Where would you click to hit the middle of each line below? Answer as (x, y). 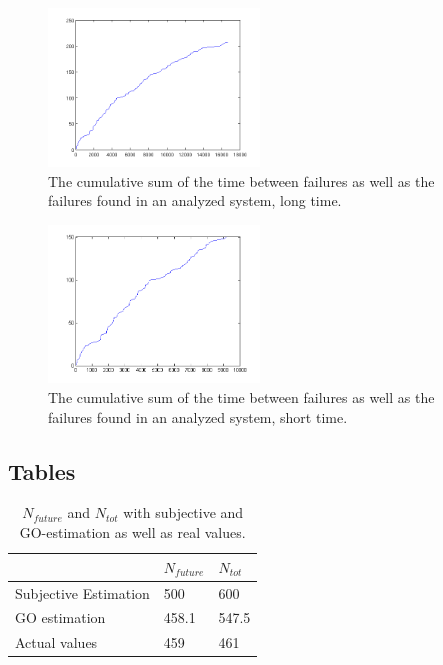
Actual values (56, 642)
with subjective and (183, 512)
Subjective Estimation (82, 592)
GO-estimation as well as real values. (132, 532)
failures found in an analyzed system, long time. (195, 200)
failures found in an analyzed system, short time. (198, 416)
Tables (42, 470)
